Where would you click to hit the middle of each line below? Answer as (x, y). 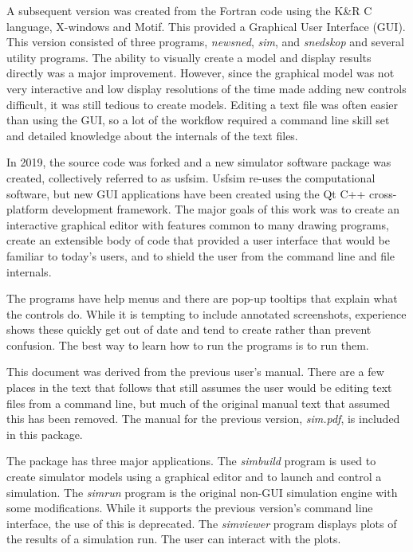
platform (28, 209)
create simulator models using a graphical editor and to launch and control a (194, 477)
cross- (383, 193)
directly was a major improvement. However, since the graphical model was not (201, 73)
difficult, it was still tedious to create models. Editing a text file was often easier (203, 104)
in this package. (45, 434)
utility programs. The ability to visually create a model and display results (189, 57)
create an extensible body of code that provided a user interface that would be (198, 240)
